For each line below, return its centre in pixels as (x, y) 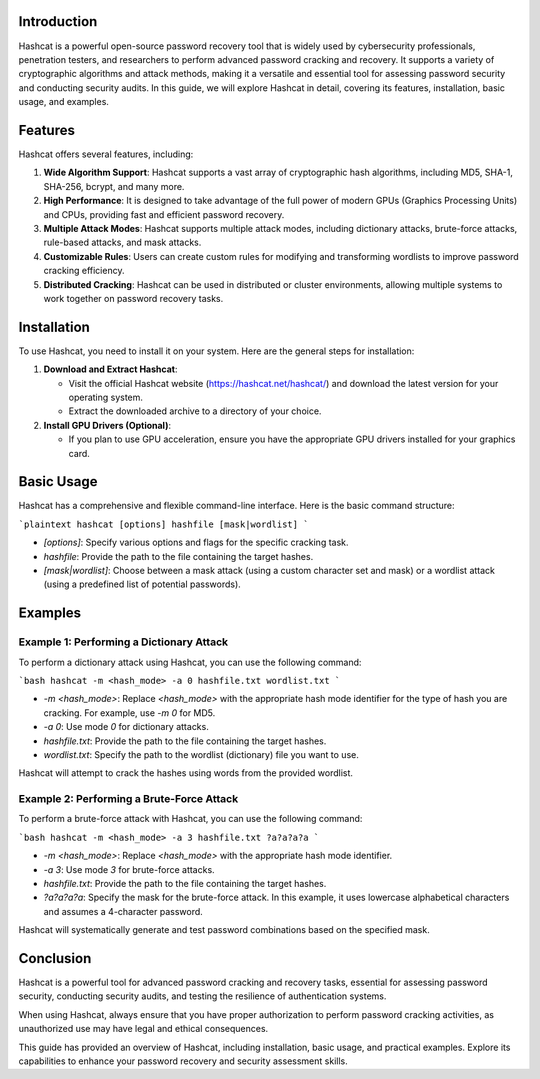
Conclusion (55, 958)
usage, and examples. (64, 102)
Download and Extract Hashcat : (110, 369)
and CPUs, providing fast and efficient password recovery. (164, 214)
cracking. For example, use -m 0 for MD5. (129, 712)
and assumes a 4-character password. (123, 911)
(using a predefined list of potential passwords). (142, 584)
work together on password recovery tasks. (133, 298)
